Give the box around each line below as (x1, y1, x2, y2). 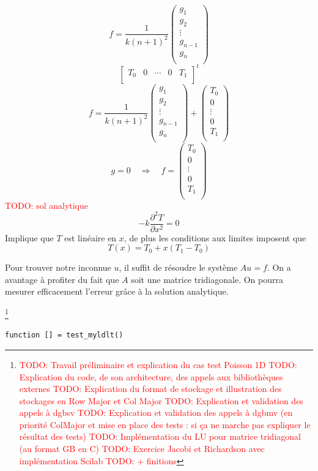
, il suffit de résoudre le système (119, 261, 238, 274)
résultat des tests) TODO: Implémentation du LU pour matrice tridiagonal (19, 430, 301, 443)
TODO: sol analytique (5, 198, 89, 211)
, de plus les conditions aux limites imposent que (124, 231, 306, 244)
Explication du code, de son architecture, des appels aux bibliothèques (19, 370, 283, 383)
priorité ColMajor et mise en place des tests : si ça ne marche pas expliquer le (19, 418, 311, 431)
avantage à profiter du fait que (5, 273, 119, 285)
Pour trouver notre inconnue (5, 261, 111, 274)
